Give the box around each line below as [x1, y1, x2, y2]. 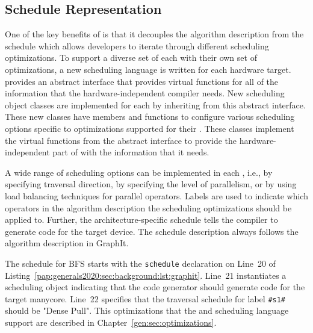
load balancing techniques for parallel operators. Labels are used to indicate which [5, 189, 308, 202]
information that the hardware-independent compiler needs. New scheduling [5, 87, 285, 99]
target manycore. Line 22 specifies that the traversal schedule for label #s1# [5, 292, 286, 305]
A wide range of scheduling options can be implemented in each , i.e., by [5, 166, 273, 178]
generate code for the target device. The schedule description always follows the [5, 225, 299, 237]
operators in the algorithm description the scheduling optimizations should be [5, 201, 292, 214]
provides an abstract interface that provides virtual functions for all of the [5, 75, 279, 87]
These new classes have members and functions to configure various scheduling [5, 110, 295, 123]
